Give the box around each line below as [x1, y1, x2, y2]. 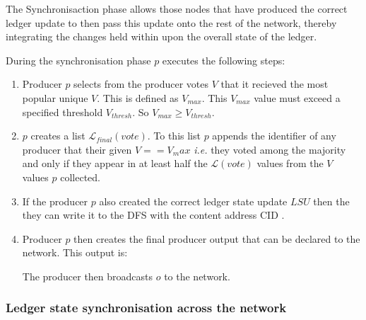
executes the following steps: [162, 52, 285, 67]
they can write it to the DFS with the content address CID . [22, 207, 285, 222]
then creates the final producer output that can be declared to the [73, 231, 360, 246]
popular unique [22, 90, 88, 105]
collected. [60, 169, 100, 184]
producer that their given [22, 142, 132, 156]
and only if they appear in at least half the [22, 156, 208, 171]
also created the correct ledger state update [99, 193, 288, 208]
